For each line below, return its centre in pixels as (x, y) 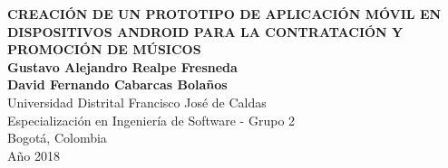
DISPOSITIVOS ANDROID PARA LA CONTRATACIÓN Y (205, 31)
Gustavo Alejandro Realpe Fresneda (122, 66)
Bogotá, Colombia (57, 138)
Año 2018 (34, 155)
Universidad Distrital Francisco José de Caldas (137, 102)
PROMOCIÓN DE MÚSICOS (104, 49)
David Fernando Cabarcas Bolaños (117, 84)
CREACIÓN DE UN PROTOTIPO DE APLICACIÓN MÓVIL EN (224, 14)
